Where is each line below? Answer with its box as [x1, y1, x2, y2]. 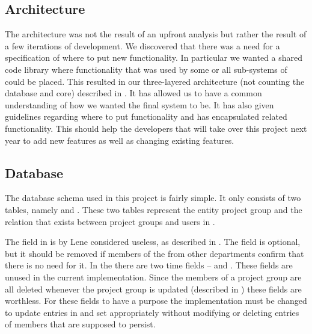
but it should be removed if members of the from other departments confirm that [5, 247, 304, 259]
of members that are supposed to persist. [5, 318, 156, 330]
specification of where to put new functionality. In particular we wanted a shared [5, 51, 302, 64]
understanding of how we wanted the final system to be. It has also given [5, 98, 274, 111]
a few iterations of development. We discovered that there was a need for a [5, 39, 280, 52]
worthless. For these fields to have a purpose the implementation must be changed [5, 294, 307, 307]
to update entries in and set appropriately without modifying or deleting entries [5, 306, 299, 318]
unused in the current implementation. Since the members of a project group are [5, 270, 302, 283]
